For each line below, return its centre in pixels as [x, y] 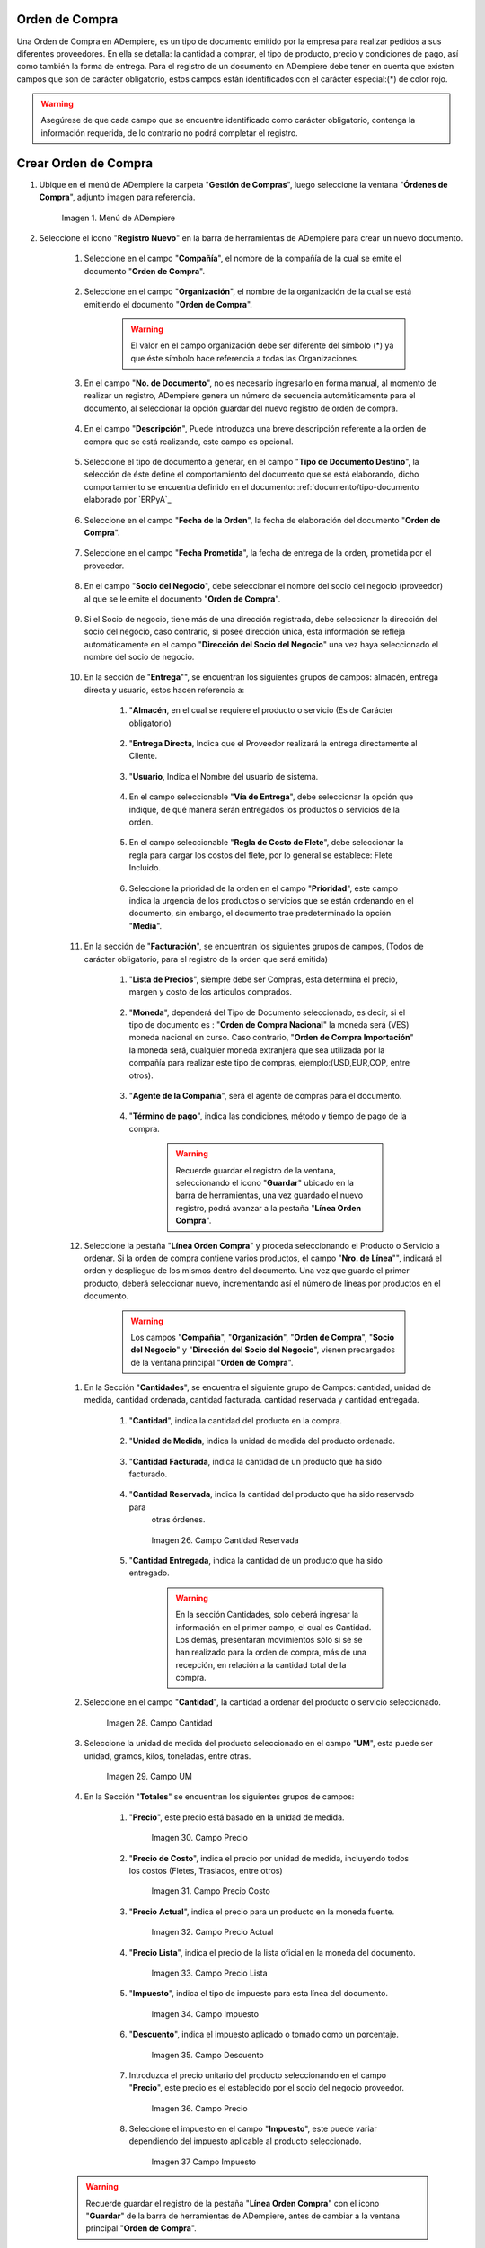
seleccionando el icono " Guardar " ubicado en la [265, 1182]
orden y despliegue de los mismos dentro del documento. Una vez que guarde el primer [247, 1271]
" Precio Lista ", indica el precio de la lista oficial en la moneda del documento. [272, 1952]
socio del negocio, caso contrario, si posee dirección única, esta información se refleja [245, 632]
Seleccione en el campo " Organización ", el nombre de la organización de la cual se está [248, 291]
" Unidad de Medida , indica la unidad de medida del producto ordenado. [262, 1441]
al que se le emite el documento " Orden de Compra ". [182, 599]
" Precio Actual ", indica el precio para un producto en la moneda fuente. [262, 1912]
